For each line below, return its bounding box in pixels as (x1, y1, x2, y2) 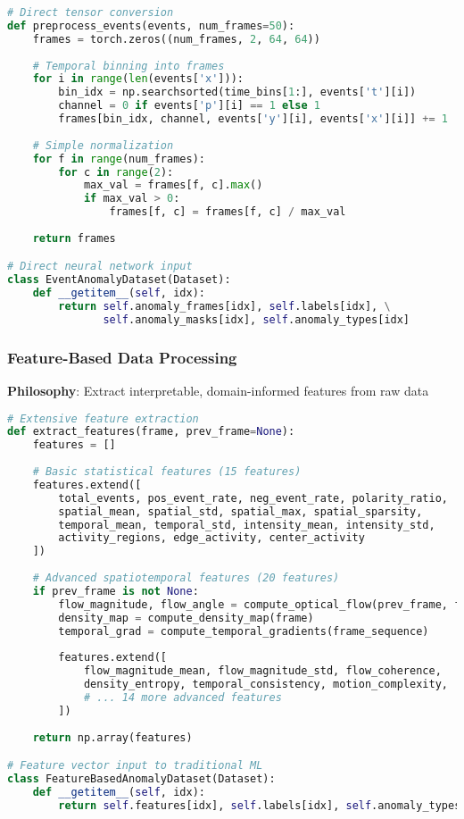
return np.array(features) (32, 731, 193, 744)
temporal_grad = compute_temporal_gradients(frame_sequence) (58, 624, 429, 638)
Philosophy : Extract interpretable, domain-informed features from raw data (7, 381, 429, 399)
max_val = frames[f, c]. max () (83, 179, 263, 192)
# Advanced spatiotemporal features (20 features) (32, 572, 340, 585)
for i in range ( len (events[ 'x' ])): (32, 72, 244, 86)
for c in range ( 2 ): (58, 165, 174, 179)
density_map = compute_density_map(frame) (58, 611, 314, 624)
